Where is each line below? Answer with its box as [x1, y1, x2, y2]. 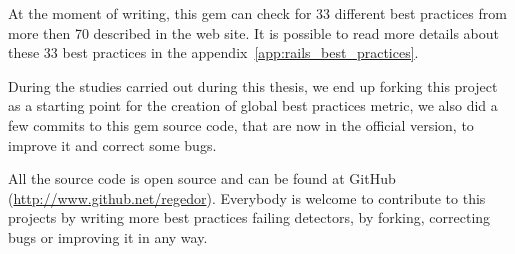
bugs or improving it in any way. [8, 226, 208, 247]
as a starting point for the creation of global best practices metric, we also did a [8, 95, 498, 116]
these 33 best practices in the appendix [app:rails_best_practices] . [8, 42, 419, 63]
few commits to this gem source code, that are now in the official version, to [8, 114, 474, 135]
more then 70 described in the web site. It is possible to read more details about [8, 22, 499, 43]
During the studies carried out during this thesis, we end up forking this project [8, 75, 498, 96]
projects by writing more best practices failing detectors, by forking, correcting [8, 207, 491, 228]
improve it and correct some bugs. [8, 134, 217, 155]
